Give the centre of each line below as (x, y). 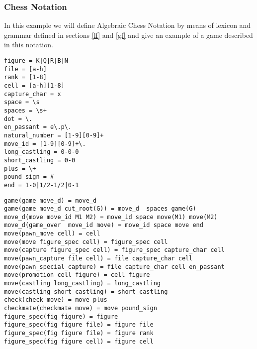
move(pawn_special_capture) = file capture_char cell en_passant (114, 267)
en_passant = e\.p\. (38, 127)
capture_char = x (33, 94)
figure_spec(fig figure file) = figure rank (79, 333)
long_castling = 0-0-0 (42, 152)
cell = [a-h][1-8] (34, 85)
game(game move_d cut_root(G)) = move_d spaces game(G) (100, 209)
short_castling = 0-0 (40, 160)
